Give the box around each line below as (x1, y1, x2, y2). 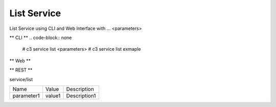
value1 (45, 92, 61, 99)
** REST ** (9, 67, 33, 73)
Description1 (66, 92, 96, 99)
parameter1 (12, 92, 40, 99)
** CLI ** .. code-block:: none (9, 34, 72, 41)
